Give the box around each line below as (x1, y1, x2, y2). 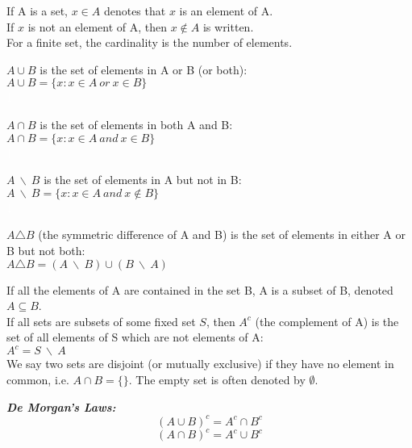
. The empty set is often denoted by (128, 371, 306, 387)
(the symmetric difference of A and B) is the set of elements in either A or (38, 226, 406, 243)
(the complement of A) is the (255, 312, 399, 329)
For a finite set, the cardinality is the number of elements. (6, 34, 293, 51)
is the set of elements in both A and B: (40, 115, 233, 132)
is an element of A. (179, 2, 273, 19)
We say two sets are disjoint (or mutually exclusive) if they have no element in (6, 355, 394, 372)
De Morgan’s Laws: (6, 398, 116, 415)
